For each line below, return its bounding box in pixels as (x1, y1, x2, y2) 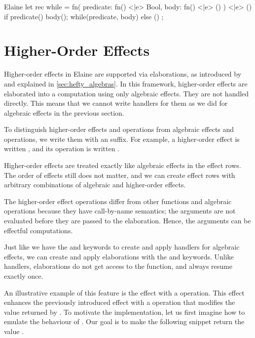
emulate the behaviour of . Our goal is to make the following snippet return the (4, 316, 245, 327)
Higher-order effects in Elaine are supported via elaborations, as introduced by (4, 69, 242, 79)
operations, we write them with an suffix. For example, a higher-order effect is (4, 133, 240, 144)
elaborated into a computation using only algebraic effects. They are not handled (4, 88, 249, 98)
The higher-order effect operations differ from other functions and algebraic (4, 196, 232, 206)
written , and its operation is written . (4, 143, 120, 154)
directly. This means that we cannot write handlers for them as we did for (4, 98, 228, 108)
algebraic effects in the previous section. (4, 107, 124, 118)
